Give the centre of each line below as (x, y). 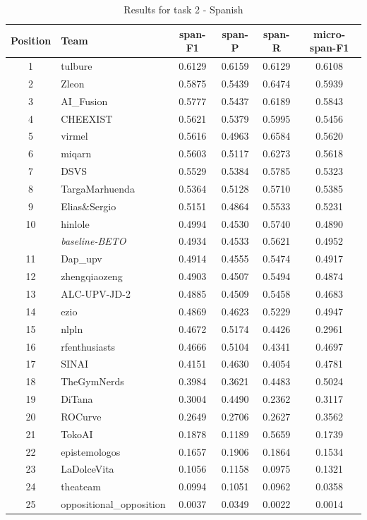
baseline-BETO (94, 241)
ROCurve (81, 416)
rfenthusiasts (88, 346)
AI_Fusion (84, 101)
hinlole (75, 223)
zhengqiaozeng (92, 276)
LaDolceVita (88, 469)
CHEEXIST (87, 118)
